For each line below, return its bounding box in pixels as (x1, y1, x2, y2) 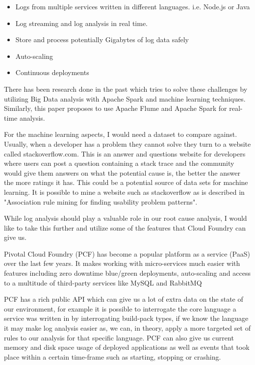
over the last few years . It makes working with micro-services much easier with (4, 258, 240, 268)
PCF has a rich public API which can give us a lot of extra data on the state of (4, 294, 243, 304)
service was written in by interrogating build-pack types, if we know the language (4, 313, 249, 323)
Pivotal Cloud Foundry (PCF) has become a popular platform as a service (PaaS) (4, 248, 250, 259)
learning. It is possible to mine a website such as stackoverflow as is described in (4, 186, 245, 197)
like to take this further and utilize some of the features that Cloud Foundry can (4, 222, 246, 233)
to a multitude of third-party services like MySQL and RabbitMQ (4, 277, 202, 287)
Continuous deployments (15, 67, 89, 78)
